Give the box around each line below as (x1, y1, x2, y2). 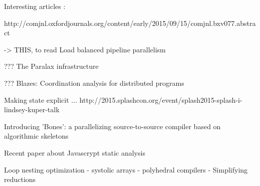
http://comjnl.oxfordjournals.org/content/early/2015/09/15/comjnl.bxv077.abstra (4, 17, 256, 28)
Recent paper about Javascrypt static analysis (4, 147, 145, 158)
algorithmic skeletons (4, 131, 69, 141)
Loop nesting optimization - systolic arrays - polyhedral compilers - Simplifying (4, 164, 248, 175)
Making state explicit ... (4, 94, 77, 105)
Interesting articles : (4, 1, 66, 11)
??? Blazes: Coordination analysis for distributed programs (4, 77, 184, 88)
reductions (4, 174, 36, 185)
